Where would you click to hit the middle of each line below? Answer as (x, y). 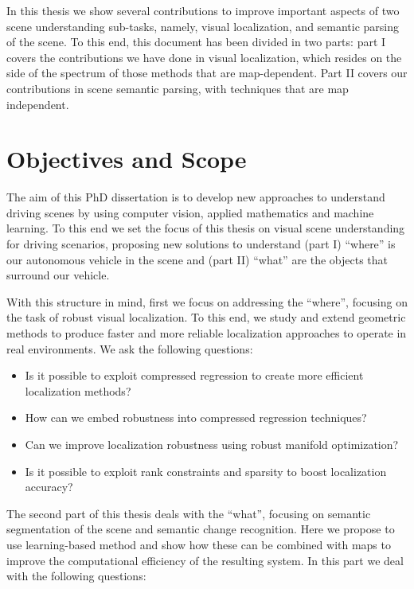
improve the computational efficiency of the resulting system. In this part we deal (205, 560)
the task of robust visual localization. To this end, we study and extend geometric (206, 317)
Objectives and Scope (127, 159)
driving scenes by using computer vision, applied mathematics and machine (190, 212)
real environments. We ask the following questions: (130, 348)
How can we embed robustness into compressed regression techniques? (196, 417)
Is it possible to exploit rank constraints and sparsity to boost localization (206, 471)
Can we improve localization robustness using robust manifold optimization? (212, 444)
